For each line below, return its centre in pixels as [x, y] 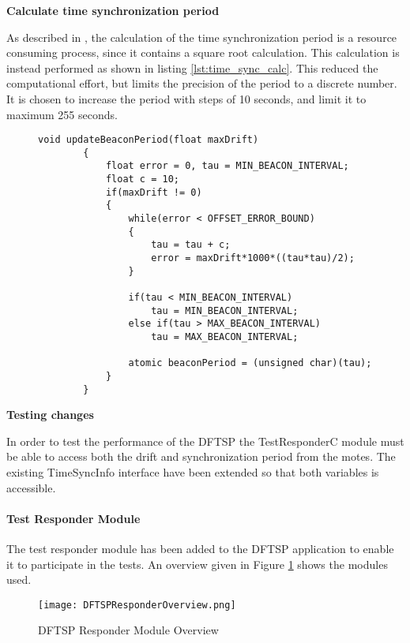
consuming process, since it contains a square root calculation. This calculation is [203, 52]
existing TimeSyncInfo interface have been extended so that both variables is [193, 472]
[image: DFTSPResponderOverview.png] [137, 605]
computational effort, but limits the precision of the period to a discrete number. [202, 83]
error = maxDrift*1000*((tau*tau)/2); [253, 258]
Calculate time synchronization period [113, 10]
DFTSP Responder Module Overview [128, 630]
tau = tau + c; [191, 245]
